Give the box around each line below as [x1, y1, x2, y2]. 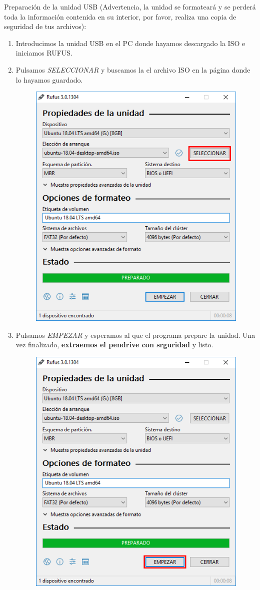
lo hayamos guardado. [15, 74, 83, 85]
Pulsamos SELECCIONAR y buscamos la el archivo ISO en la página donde [15, 64, 250, 75]
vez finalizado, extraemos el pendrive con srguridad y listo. [15, 339, 213, 350]
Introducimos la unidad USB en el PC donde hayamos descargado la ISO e [15, 38, 245, 48]
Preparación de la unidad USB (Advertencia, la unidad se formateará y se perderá [4, 2, 256, 12]
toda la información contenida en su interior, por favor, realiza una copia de [4, 11, 236, 22]
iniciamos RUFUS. [15, 48, 73, 58]
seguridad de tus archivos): [4, 21, 86, 32]
